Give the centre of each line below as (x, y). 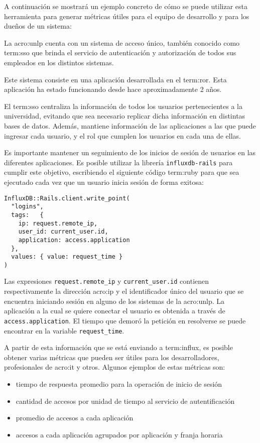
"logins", (27, 207)
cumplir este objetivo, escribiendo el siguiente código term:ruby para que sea (122, 172)
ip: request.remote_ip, (58, 223)
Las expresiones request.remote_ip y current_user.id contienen (107, 281)
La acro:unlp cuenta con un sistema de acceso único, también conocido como (122, 42)
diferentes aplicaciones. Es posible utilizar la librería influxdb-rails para (118, 162)
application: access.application (74, 240)
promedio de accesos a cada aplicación (75, 418)
